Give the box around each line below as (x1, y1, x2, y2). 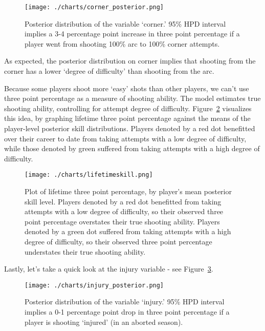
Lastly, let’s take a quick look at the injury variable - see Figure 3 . (4, 263, 213, 274)
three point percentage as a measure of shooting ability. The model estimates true (4, 93, 261, 104)
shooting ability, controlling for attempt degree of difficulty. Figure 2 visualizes (4, 102, 252, 113)
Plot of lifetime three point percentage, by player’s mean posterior (25, 186, 232, 197)
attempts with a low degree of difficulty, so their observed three (25, 206, 224, 217)
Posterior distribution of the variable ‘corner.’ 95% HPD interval (25, 18, 226, 29)
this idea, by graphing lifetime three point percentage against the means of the (4, 113, 251, 123)
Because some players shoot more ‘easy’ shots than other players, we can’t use (4, 82, 249, 93)
